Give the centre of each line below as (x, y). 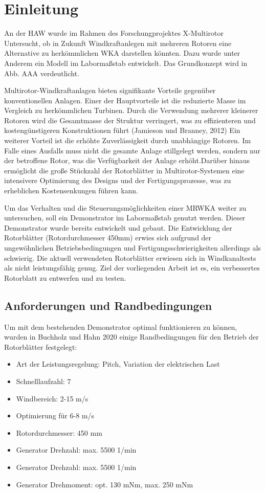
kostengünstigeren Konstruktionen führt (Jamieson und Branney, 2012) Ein (122, 130)
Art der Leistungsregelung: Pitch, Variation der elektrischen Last (118, 364)
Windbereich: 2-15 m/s (52, 398)
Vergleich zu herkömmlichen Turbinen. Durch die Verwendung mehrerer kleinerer (131, 110)
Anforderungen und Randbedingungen (108, 305)
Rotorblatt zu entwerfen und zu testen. (65, 277)
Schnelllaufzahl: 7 (43, 381)
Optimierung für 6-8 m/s (55, 416)
